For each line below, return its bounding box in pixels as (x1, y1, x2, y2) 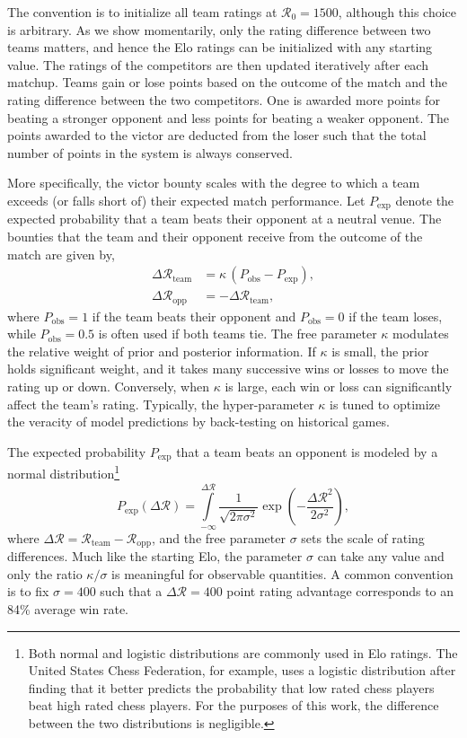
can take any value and (317, 547, 445, 566)
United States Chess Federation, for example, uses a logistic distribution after (28, 661, 456, 680)
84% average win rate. (7, 599, 129, 618)
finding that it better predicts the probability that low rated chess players (28, 678, 435, 697)
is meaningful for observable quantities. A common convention (111, 564, 454, 583)
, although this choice (338, 3, 456, 21)
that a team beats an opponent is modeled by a (176, 442, 438, 461)
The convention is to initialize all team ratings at (7, 3, 278, 21)
